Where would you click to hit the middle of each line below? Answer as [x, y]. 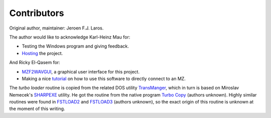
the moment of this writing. [37, 109]
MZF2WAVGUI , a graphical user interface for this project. [81, 71]
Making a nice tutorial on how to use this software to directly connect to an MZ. [104, 78]
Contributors [37, 13]
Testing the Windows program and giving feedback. [75, 46]
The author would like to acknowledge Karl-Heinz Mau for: [70, 37]
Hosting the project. [42, 53]
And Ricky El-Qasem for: [35, 62]
